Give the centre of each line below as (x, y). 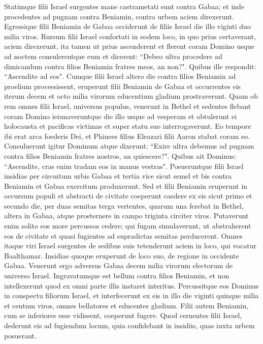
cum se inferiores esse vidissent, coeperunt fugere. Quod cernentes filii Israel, (123, 315)
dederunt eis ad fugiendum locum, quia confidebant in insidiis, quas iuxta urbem (129, 325)
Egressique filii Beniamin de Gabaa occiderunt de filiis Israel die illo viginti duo (127, 26)
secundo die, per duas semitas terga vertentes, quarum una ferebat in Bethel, (124, 205)
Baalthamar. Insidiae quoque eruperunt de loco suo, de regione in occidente (122, 255)
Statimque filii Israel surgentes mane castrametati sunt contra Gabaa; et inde (124, 6)
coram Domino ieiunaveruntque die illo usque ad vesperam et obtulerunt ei (121, 116)
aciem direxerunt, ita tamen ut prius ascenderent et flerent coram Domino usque (129, 46)
